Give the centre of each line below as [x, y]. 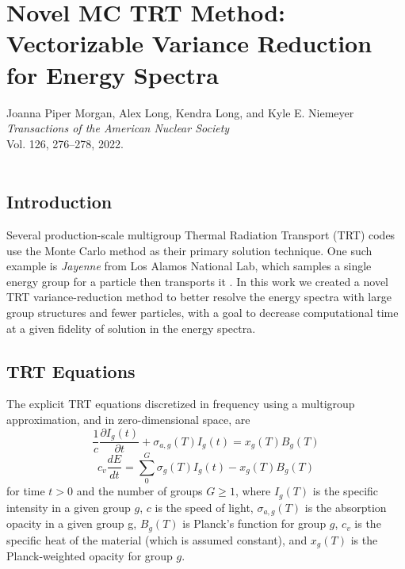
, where [253, 491]
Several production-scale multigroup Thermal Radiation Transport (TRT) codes [201, 235]
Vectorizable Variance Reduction [189, 43]
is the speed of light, [204, 507]
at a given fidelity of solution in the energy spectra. [131, 328]
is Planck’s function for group [254, 523]
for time [26, 491]
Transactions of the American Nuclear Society [118, 128]
